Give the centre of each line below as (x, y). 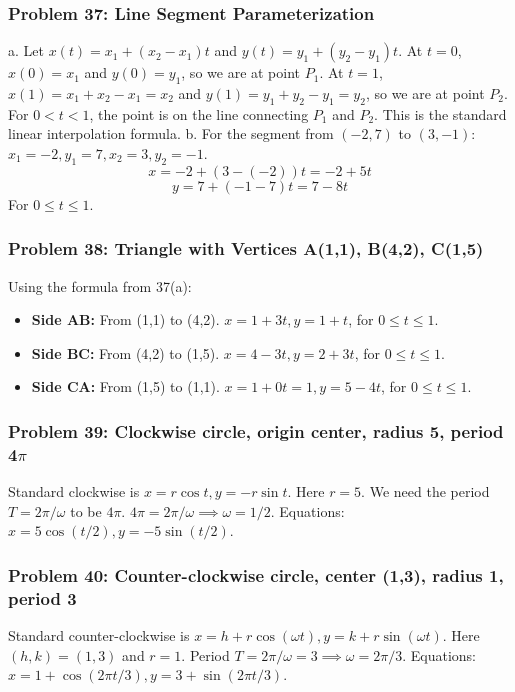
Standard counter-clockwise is (99, 635)
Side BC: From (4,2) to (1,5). (125, 352)
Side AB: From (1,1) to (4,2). (125, 319)
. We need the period (425, 491)
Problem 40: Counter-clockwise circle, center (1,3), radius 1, (256, 574)
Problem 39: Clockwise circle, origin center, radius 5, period (256, 430)
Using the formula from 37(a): (100, 285)
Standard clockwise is (74, 491)
